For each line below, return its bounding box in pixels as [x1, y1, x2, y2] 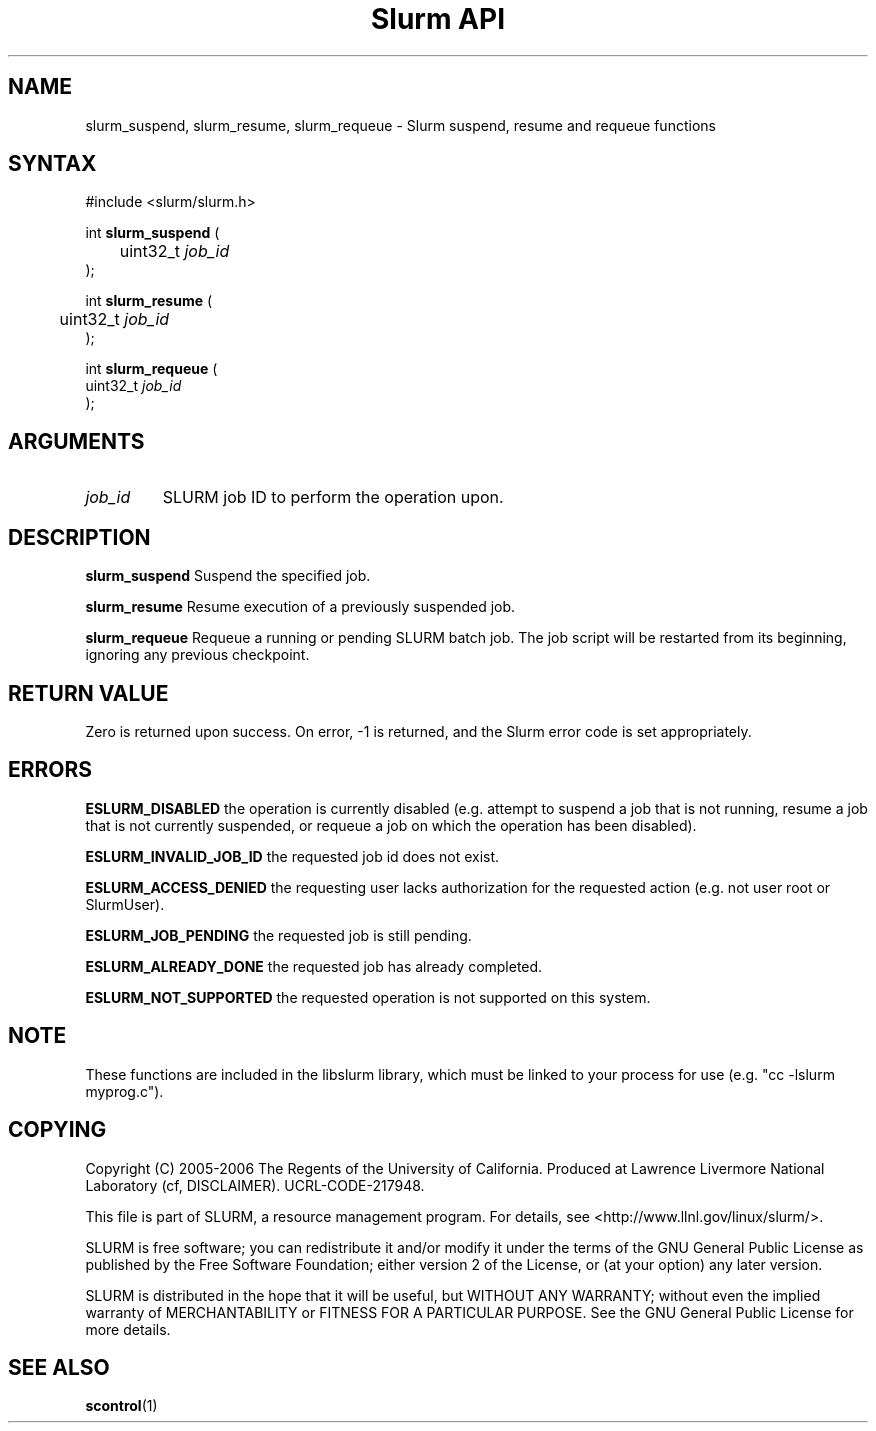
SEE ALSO [8, 1354, 110, 1380]
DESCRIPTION [8, 524, 151, 550]
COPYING [8, 1117, 107, 1143]
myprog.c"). [85, 1082, 164, 1100]
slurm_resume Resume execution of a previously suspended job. [85, 598, 516, 616]
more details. [85, 1320, 171, 1338]
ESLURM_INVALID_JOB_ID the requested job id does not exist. [85, 847, 500, 865]
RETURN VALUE [8, 680, 169, 706]
